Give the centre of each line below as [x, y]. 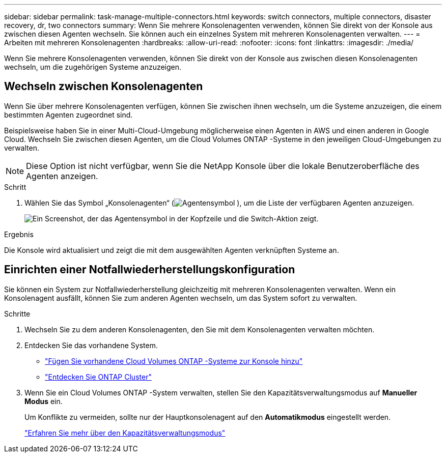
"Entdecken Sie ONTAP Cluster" [98, 377]
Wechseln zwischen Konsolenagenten [104, 87]
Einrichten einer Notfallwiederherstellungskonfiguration [150, 270]
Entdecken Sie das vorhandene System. [91, 345]
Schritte [17, 313]
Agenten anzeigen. [62, 176]
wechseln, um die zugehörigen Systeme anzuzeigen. [93, 67]
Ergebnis [19, 234]
